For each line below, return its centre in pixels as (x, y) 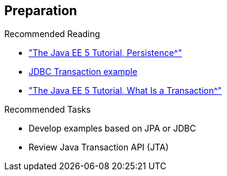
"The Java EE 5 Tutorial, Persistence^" (105, 53)
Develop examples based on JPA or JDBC (112, 128)
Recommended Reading (52, 34)
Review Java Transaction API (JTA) (99, 147)
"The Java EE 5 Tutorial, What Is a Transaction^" (125, 91)
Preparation (41, 11)
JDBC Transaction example (83, 72)
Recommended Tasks (47, 110)
